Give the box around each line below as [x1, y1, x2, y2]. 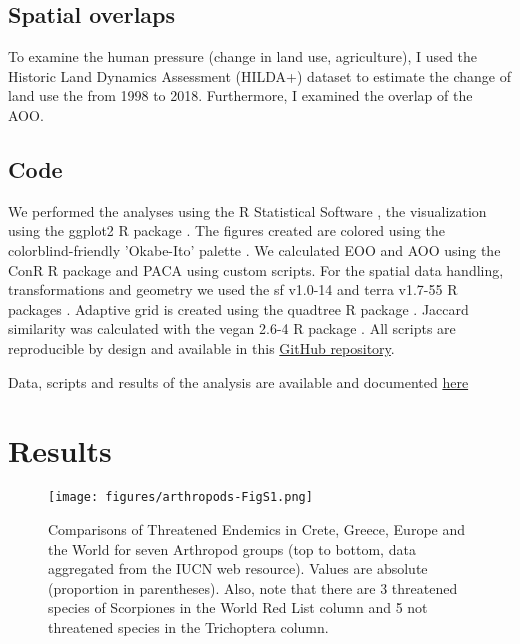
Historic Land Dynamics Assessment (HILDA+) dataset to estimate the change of [8, 65, 512, 86]
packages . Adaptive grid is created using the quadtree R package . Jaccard [8, 298, 469, 319]
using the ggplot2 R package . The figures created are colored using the [8, 220, 445, 241]
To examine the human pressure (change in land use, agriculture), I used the [8, 46, 478, 67]
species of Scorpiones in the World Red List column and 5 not [48, 597, 428, 618]
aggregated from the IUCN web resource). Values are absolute [48, 558, 428, 579]
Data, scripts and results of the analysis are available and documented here [8, 371, 469, 392]
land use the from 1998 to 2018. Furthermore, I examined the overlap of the [8, 85, 473, 106]
